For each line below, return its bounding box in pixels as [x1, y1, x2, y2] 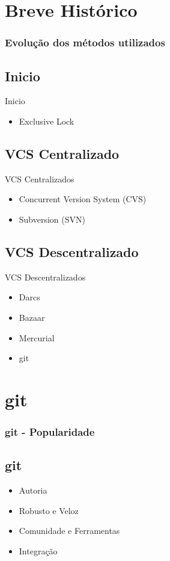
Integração [19, 544, 58, 557]
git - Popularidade [5, 424, 95, 439]
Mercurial [19, 331, 55, 344]
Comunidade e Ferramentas [19, 524, 120, 537]
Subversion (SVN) [19, 213, 85, 225]
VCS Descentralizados [5, 270, 86, 283]
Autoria [19, 484, 47, 497]
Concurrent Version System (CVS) [19, 193, 147, 205]
